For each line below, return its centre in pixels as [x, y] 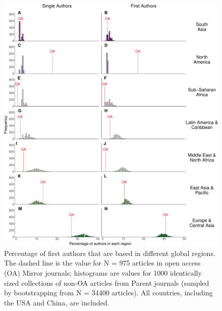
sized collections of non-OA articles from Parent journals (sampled [107, 282]
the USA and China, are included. [57, 302]
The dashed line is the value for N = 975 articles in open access [102, 263]
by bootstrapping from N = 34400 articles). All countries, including [108, 293]
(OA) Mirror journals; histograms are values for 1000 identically [103, 273]
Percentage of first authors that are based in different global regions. [110, 253]
